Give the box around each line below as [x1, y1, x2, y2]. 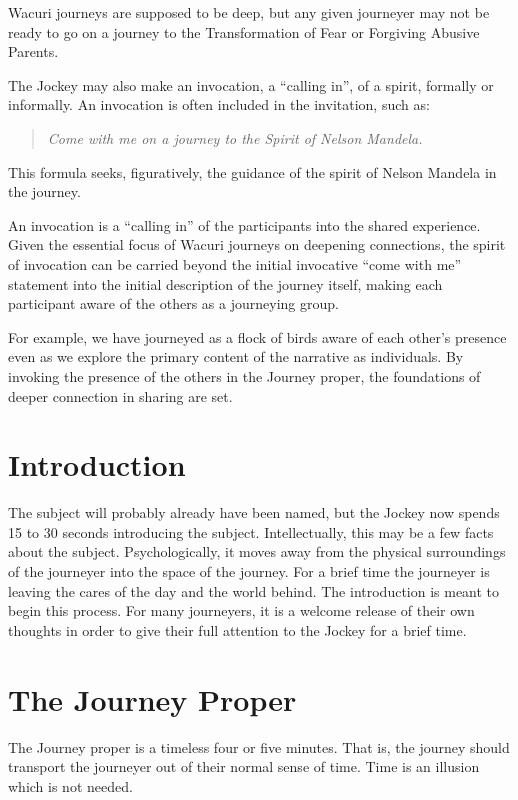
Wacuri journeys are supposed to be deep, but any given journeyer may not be [8, 2, 490, 22]
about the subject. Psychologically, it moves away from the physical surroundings [8, 541, 506, 562]
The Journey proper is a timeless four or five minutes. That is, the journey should [8, 736, 510, 757]
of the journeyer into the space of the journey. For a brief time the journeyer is [8, 561, 490, 581]
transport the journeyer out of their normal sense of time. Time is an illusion [8, 756, 480, 777]
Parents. [8, 41, 59, 62]
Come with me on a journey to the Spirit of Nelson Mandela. [47, 127, 423, 148]
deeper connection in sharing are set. [8, 385, 233, 406]
